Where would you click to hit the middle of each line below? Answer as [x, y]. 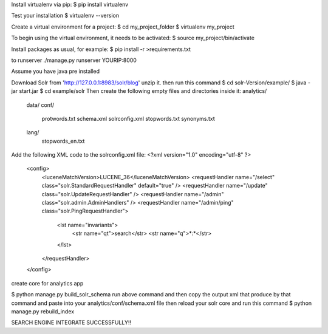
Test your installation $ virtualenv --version [65, 16]
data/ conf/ [40, 105]
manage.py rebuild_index [43, 311]
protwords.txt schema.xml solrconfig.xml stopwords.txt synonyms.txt [128, 118]
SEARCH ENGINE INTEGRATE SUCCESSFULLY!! [71, 322]
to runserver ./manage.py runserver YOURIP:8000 [74, 60]
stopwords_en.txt [63, 141]
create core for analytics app [47, 283]
